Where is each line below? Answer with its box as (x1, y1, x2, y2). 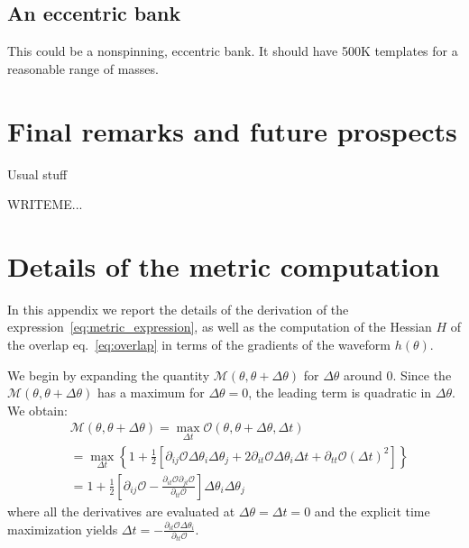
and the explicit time (314, 501, 430, 520)
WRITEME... (7, 195, 83, 214)
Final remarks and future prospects (7, 112, 457, 149)
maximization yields (7, 519, 118, 538)
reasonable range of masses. (7, 59, 159, 78)
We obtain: (7, 400, 68, 419)
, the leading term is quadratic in (248, 383, 432, 402)
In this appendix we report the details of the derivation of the (7, 299, 349, 318)
